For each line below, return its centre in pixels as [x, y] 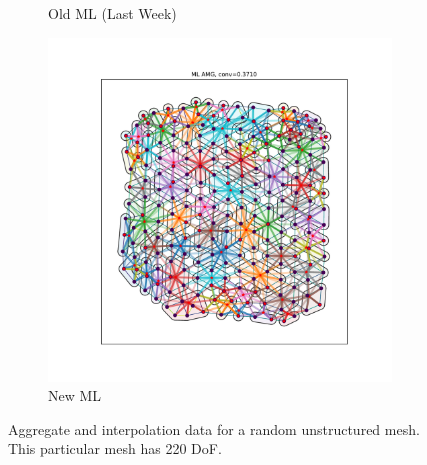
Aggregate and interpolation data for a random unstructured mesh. [214, 428]
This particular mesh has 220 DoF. [115, 448]
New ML [75, 395]
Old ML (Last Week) [112, 13]
